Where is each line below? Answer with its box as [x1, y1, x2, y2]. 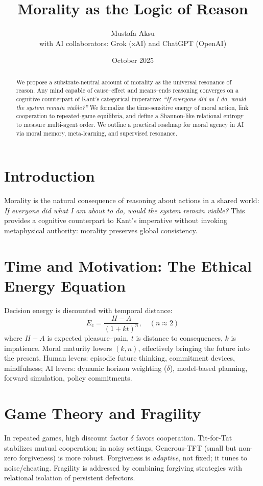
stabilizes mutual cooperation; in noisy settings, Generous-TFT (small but [4, 442, 236, 453]
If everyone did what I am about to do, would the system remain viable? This [4, 205, 245, 215]
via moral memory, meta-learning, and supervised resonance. [16, 128, 177, 137]
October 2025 [111, 55, 154, 65]
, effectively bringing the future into [138, 342, 250, 353]
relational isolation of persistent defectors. [4, 472, 135, 483]
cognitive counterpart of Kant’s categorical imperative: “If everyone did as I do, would [16, 95, 246, 103]
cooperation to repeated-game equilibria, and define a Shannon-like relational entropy [16, 112, 244, 120]
